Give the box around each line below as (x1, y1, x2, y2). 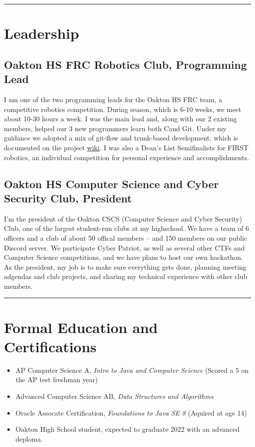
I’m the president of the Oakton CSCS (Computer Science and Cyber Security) (4, 213, 242, 223)
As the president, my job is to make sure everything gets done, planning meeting (4, 261, 247, 272)
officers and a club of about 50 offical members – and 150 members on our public (4, 232, 247, 243)
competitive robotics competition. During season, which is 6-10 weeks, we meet (4, 104, 241, 114)
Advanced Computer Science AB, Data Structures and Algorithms (15, 391, 213, 401)
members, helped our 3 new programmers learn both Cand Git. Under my (4, 123, 227, 133)
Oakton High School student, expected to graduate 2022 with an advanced (15, 424, 240, 434)
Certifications (4, 336, 97, 356)
